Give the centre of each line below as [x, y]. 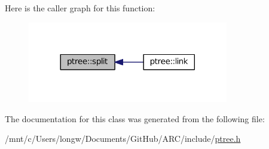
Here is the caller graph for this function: [80, 8]
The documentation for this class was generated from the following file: [135, 118]
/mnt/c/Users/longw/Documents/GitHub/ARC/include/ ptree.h [123, 139]
